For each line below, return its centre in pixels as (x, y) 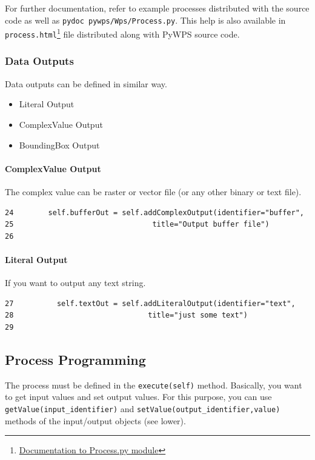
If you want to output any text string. (75, 283)
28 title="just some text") (126, 315)
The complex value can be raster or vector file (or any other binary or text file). (153, 191)
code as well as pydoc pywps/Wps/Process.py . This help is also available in (145, 20)
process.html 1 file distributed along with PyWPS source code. (122, 33)
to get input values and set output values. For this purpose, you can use (138, 397)
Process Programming (75, 359)
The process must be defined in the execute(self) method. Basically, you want (154, 385)
